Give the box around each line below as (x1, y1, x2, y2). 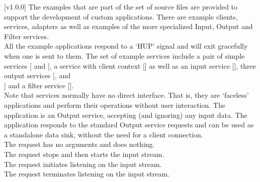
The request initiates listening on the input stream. (4, 158, 162, 169)
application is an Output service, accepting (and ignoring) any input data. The (4, 109, 247, 120)
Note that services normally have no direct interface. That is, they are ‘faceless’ (4, 90, 249, 100)
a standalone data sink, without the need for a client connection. (4, 129, 203, 139)
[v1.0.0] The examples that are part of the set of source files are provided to (4, 2, 238, 12)
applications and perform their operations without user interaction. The (4, 99, 225, 110)
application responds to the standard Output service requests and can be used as (4, 119, 254, 130)
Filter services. (4, 31, 49, 41)
